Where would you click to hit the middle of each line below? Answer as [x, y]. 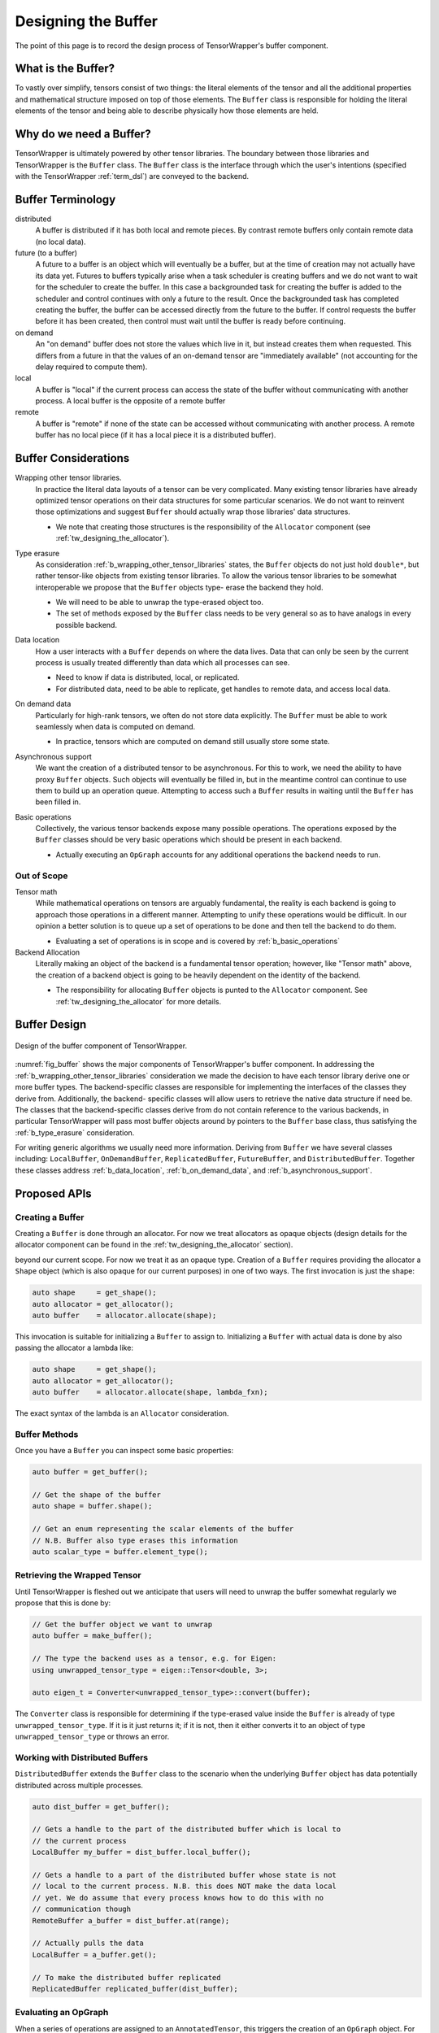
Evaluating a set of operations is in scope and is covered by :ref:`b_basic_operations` [198, 941]
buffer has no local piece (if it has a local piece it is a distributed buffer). [156, 435]
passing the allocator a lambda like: [74, 1348]
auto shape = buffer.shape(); [92, 1506]
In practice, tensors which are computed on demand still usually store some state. [193, 742]
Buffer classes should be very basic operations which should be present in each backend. [189, 840]
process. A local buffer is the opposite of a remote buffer [130, 401]
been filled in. [58, 802]
